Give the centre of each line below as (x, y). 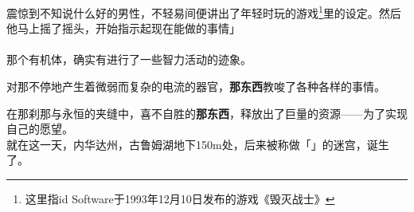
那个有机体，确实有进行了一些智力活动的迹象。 (129, 59)
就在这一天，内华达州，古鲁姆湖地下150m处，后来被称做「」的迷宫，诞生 (198, 144)
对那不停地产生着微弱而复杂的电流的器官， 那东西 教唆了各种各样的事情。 (196, 86)
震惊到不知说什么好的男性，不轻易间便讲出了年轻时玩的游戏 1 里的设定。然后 (204, 12)
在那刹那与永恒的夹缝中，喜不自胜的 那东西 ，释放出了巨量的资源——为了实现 (207, 113)
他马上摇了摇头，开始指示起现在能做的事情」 (123, 28)
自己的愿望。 (40, 129)
